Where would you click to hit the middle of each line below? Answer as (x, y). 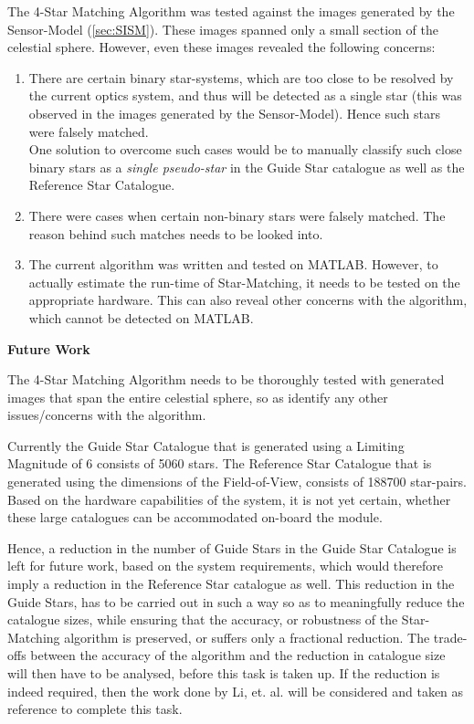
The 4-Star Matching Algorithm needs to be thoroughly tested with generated (226, 379)
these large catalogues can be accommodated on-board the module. (195, 517)
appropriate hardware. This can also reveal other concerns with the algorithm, (248, 300)
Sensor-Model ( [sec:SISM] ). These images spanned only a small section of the (223, 29)
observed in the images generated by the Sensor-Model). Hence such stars (234, 113)
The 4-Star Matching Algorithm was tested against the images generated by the (231, 11)
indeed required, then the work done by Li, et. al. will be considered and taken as (236, 691)
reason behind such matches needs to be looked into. (176, 233)
